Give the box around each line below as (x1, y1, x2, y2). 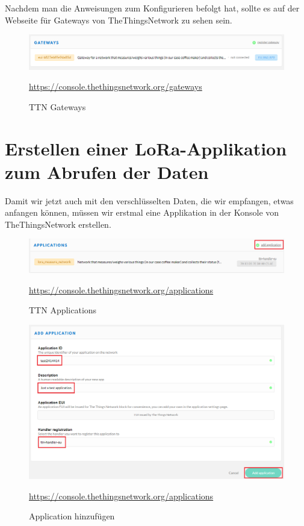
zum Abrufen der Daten (5, 159, 209, 184)
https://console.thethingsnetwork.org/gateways (29, 80, 202, 93)
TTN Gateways (29, 100, 86, 113)
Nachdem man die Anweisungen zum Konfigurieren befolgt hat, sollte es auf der (5, 2, 300, 14)
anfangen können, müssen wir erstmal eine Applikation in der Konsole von (5, 206, 279, 219)
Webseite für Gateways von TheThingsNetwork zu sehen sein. (5, 13, 232, 26)
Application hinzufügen (29, 510, 115, 522)
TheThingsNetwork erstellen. (5, 218, 111, 230)
